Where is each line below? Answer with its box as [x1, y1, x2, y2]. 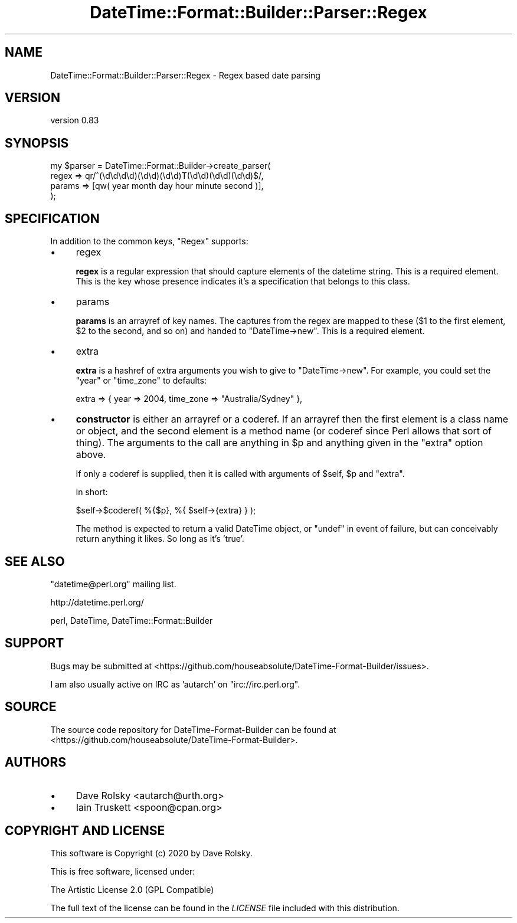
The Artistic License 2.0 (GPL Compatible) [50, 885, 214, 895]
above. [76, 449, 106, 461]
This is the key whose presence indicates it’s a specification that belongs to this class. [76, 276, 410, 287]
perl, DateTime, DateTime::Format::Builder [50, 615, 213, 626]
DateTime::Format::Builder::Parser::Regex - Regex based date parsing [50, 70, 320, 80]
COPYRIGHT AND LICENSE [5, 823, 165, 838]
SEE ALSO [5, 554, 65, 569]
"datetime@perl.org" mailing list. [50, 578, 176, 589]
